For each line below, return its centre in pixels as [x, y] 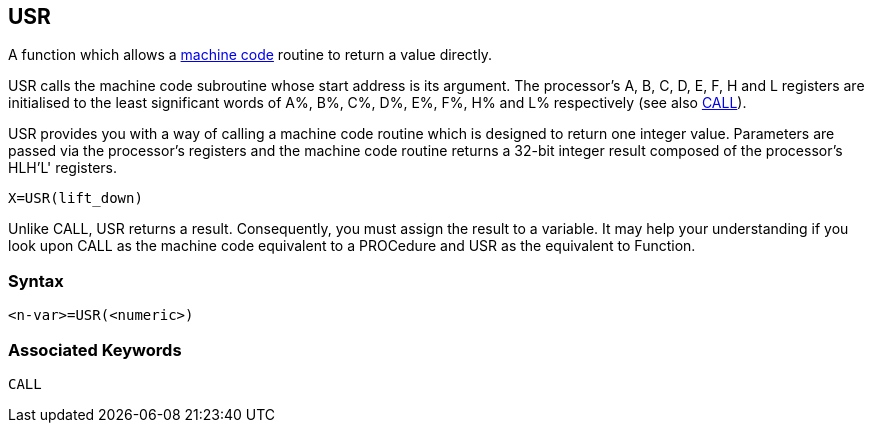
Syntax [36, 280]
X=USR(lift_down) [75, 198]
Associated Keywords [95, 349]
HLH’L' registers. [63, 168]
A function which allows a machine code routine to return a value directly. [250, 55]
